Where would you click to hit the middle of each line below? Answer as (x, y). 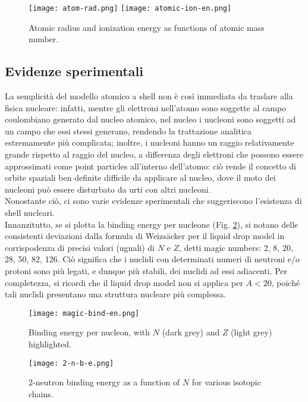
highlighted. (50, 343)
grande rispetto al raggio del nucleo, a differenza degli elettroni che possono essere (154, 154)
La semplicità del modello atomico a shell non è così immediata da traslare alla (149, 96)
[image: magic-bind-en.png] (84, 313)
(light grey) (252, 332)
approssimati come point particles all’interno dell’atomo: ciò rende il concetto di (150, 166)
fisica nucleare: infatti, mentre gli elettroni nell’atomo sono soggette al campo (146, 107)
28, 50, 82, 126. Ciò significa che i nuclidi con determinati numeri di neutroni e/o (153, 259)
